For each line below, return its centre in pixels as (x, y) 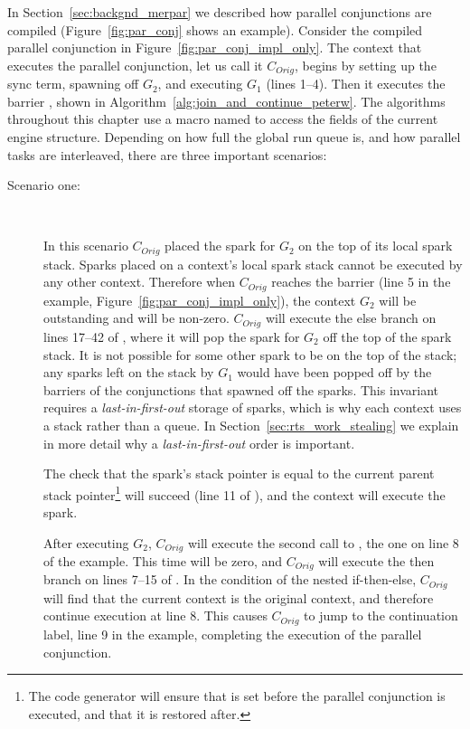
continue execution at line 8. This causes (155, 615)
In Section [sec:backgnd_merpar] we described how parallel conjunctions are (220, 12)
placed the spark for (220, 246)
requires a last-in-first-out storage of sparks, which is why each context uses (253, 407)
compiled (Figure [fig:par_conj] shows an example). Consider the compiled (215, 29)
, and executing (200, 84)
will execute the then (376, 560)
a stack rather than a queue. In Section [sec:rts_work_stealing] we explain (251, 425)
